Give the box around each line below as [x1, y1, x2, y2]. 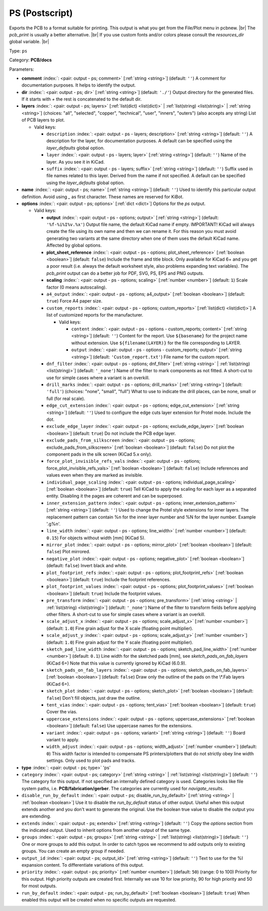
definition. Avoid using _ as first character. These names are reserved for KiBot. [21, 194, 184, 200]
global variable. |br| [9, 39, 50, 45]
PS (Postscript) [9, 7, 73, 18]
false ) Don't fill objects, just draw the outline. [46, 695, 141, 701]
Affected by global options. [46, 242, 102, 248]
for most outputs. [21, 883, 57, 889]
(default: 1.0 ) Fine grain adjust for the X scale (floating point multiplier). [46, 625, 194, 631]
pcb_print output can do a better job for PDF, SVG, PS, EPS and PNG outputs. [46, 270, 204, 276]
